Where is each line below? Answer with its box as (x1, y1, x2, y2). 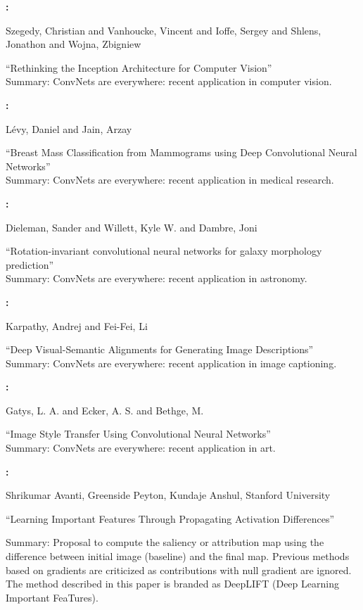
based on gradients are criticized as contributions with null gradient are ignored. (6, 562, 352, 577)
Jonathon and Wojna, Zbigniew (6, 37, 141, 51)
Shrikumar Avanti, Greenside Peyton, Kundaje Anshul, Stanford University (6, 488, 331, 502)
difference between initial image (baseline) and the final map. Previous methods (6, 549, 350, 564)
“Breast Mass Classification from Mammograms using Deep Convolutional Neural (6, 145, 357, 160)
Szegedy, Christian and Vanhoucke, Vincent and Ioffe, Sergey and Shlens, (6, 23, 321, 37)
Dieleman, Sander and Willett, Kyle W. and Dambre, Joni (6, 220, 257, 234)
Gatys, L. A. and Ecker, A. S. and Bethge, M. (6, 402, 204, 417)
